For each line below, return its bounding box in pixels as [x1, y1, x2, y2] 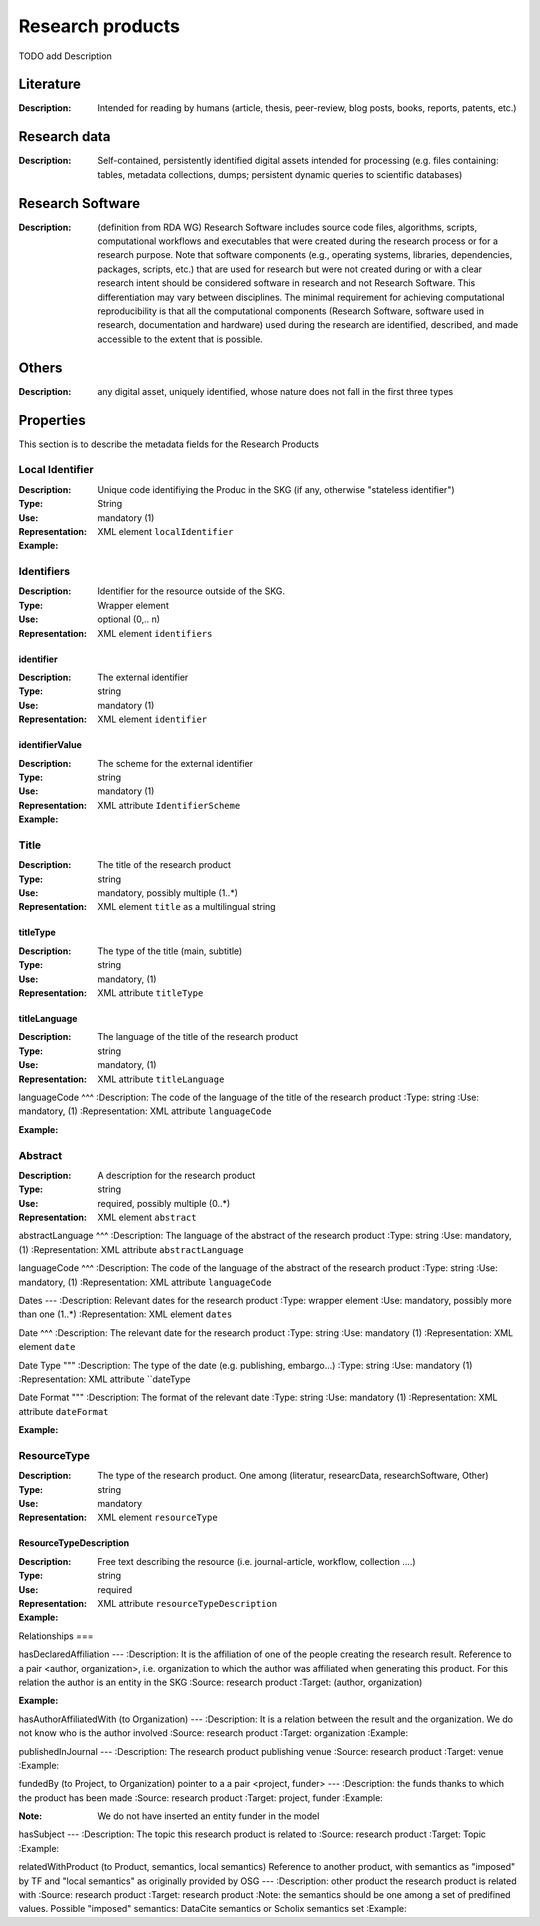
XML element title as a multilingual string [97, 901, 276, 913]
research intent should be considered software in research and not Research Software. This [97, 277, 476, 289]
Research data [18, 128, 111, 145]
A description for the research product [97, 1169, 256, 1181]
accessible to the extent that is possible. [97, 333, 264, 345]
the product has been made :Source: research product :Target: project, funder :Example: [18, 1791, 384, 1804]
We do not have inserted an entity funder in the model [97, 1810, 320, 1822]
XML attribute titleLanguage [97, 1073, 225, 1085]
